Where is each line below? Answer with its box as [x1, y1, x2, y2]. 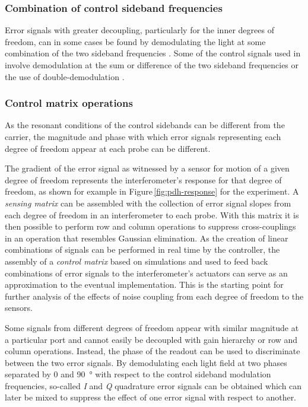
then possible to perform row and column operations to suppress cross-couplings [5, 220, 296, 233]
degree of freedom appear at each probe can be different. [5, 142, 211, 154]
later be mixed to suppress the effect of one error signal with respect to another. [5, 391, 297, 403]
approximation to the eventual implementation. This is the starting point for [5, 278, 284, 291]
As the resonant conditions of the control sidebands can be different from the [5, 119, 285, 131]
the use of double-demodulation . [5, 70, 125, 82]
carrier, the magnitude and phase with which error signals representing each [5, 131, 281, 142]
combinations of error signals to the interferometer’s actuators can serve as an [5, 266, 288, 279]
